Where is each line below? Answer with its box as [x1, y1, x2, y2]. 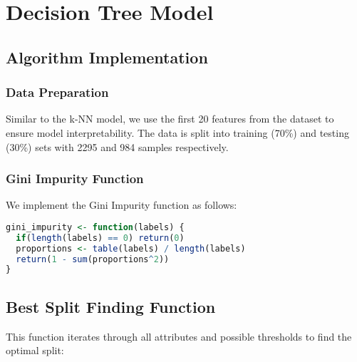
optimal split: [6, 343, 64, 358]
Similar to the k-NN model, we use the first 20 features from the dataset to [6, 111, 334, 126]
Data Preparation [6, 83, 109, 101]
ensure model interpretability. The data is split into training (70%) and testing [6, 125, 349, 140]
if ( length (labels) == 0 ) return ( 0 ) [16, 232, 185, 243]
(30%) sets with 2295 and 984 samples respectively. [6, 139, 229, 154]
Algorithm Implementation [6, 46, 208, 68]
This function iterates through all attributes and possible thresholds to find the [6, 329, 352, 343]
